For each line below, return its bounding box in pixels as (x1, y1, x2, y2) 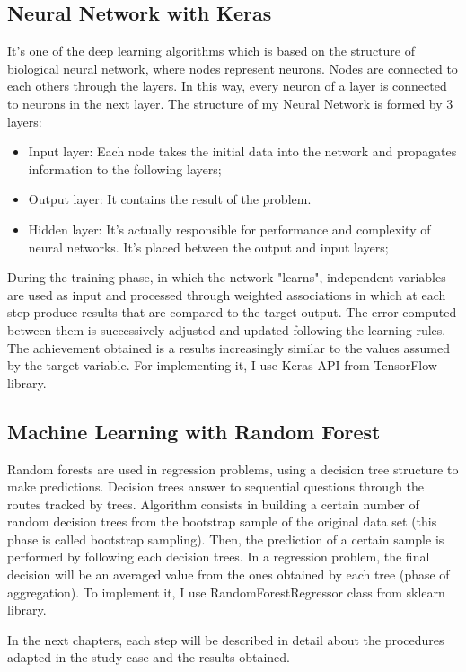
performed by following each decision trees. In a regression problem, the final (7, 547, 430, 566)
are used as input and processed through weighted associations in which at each (7, 285, 446, 304)
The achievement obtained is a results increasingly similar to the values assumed (7, 338, 451, 357)
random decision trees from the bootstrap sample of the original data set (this (7, 512, 437, 531)
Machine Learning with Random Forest (7, 417, 381, 445)
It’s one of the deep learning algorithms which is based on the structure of (7, 41, 415, 60)
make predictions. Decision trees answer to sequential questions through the (7, 477, 425, 496)
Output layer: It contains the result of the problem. (28, 190, 312, 208)
